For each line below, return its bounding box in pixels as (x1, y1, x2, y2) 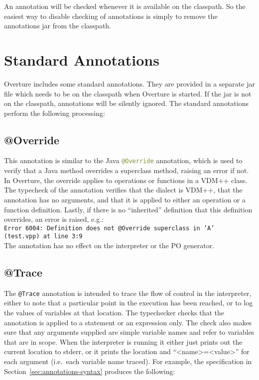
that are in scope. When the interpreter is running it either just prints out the (4, 336, 243, 347)
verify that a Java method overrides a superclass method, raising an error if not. (4, 165, 249, 176)
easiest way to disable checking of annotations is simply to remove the (4, 10, 218, 21)
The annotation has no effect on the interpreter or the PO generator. (4, 240, 215, 251)
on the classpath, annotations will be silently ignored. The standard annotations (4, 98, 249, 108)
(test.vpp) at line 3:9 (4, 233, 83, 240)
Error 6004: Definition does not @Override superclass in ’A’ (4, 224, 215, 232)
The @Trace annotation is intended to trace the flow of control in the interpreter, (4, 287, 252, 298)
